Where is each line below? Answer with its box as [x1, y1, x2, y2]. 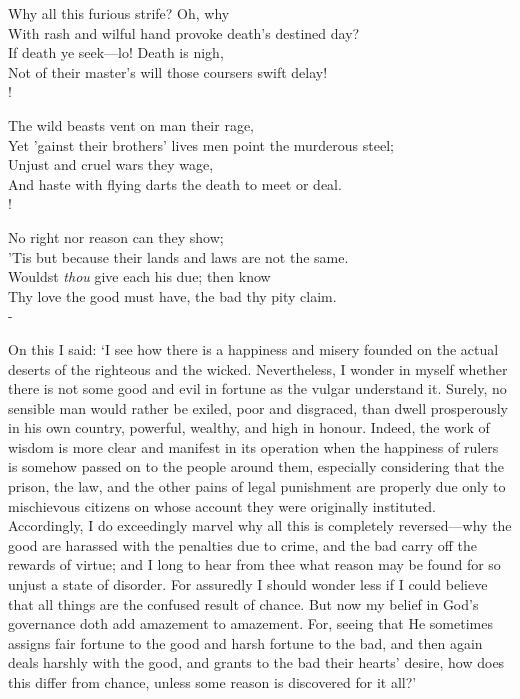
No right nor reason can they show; [8, 226, 224, 247]
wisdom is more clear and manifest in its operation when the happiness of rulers [8, 436, 499, 457]
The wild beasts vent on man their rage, [8, 114, 254, 135]
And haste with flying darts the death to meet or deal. [8, 173, 342, 194]
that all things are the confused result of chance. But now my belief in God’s [8, 593, 479, 614]
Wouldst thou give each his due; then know [8, 266, 271, 287]
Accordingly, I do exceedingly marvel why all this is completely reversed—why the [8, 515, 512, 536]
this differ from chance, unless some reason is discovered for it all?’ [8, 672, 417, 692]
